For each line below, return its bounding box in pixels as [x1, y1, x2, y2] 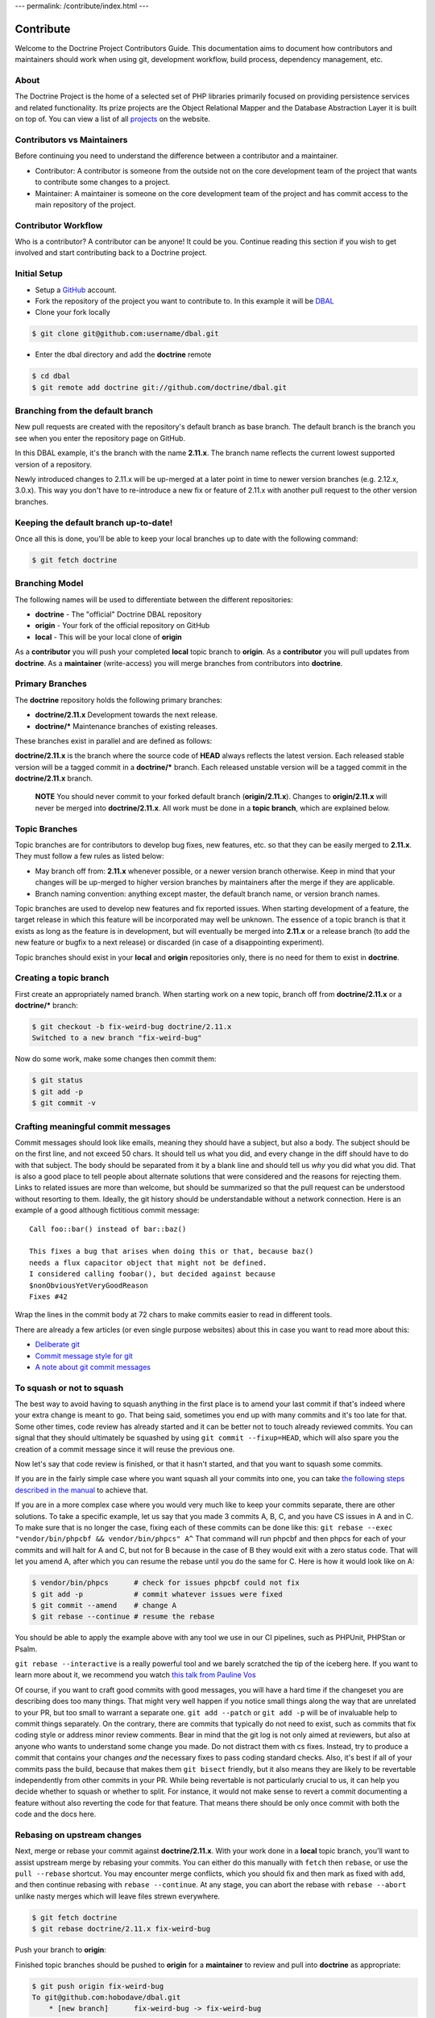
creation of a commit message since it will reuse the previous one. [14, 1444, 235, 1454]
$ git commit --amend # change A [31, 1601, 177, 1610]
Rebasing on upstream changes [14, 1829, 143, 1840]
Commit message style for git [35, 1350, 133, 1360]
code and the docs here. [14, 1809, 97, 1819]
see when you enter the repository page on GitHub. [14, 433, 185, 443]
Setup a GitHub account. [35, 285, 117, 295]
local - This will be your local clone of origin [35, 632, 183, 642]
